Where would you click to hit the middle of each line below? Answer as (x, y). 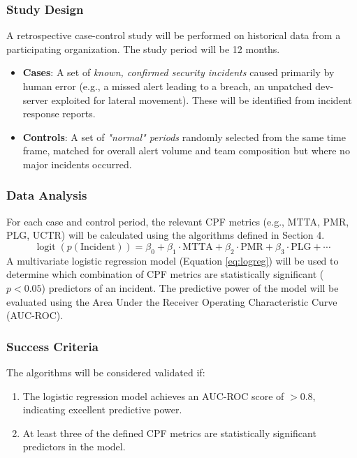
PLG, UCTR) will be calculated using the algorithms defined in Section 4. (166, 235)
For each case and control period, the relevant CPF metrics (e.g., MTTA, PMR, (178, 221)
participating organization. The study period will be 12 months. (143, 49)
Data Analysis (47, 195)
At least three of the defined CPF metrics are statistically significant (169, 433)
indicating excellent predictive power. (102, 409)
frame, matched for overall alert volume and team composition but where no (186, 150)
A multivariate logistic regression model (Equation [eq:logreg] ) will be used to (173, 260)
